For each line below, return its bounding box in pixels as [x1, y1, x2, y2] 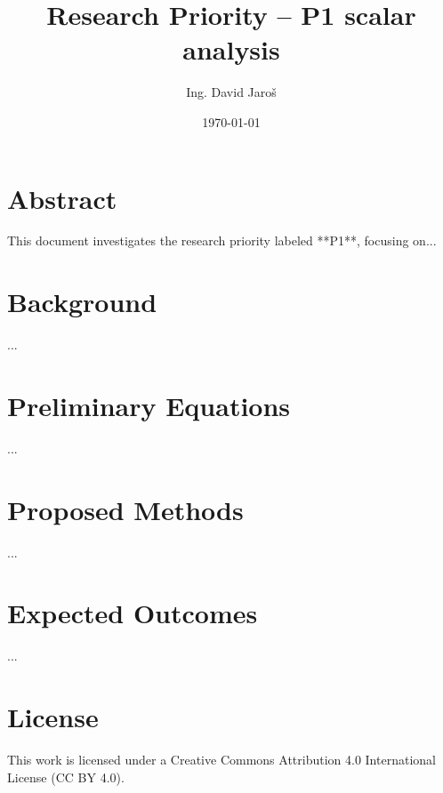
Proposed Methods [7, 491, 244, 527]
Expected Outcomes [7, 595, 258, 631]
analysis [182, 31, 280, 68]
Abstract [7, 180, 117, 216]
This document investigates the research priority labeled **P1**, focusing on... [7, 231, 437, 250]
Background [7, 284, 157, 320]
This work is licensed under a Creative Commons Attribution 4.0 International [7, 750, 436, 769]
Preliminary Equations [7, 387, 291, 423]
